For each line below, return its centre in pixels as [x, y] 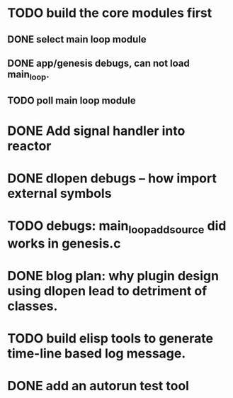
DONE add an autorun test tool [98, 386]
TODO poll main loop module [72, 100]
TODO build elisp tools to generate [110, 339]
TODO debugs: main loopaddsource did [117, 227]
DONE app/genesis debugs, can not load [98, 63]
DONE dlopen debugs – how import [112, 178]
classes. [33, 306]
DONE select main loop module [77, 39]
